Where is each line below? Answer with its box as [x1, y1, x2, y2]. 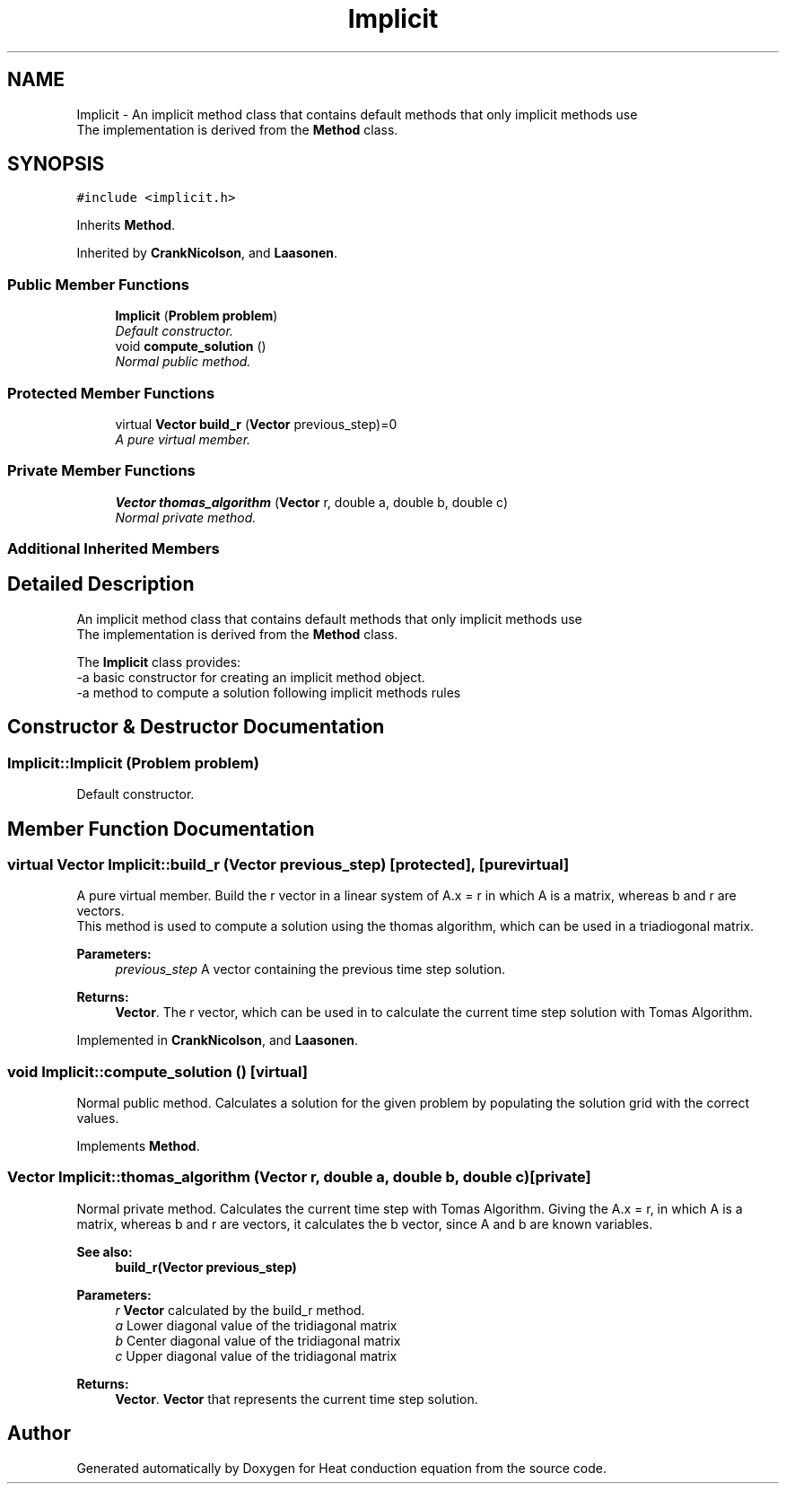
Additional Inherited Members [7, 539, 220, 558]
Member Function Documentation [7, 817, 315, 840]
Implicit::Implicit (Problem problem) [7, 753, 259, 772]
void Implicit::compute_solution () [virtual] [7, 1062, 308, 1081]
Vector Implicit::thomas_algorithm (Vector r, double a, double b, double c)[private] [7, 1168, 591, 1187]
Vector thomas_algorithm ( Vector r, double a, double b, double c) [115, 494, 509, 510]
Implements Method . [76, 1138, 200, 1154]
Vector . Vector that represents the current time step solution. [115, 1390, 478, 1407]
